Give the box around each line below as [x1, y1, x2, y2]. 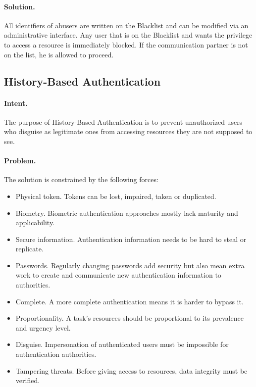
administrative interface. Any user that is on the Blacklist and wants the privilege [4, 30, 253, 40]
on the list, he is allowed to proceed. [4, 49, 114, 59]
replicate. [15, 243, 44, 254]
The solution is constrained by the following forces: [4, 174, 158, 185]
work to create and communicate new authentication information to [15, 270, 221, 280]
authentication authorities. [15, 349, 97, 359]
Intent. [4, 97, 28, 108]
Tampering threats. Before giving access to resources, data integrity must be [15, 365, 248, 376]
